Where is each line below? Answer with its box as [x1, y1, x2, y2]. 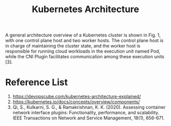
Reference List [5, 77, 68, 88]
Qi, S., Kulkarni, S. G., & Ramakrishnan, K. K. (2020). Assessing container [12, 104, 166, 110]
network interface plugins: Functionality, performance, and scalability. [12, 110, 159, 116]
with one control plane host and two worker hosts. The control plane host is [5, 37, 164, 44]
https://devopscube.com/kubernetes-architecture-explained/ [12, 94, 141, 100]
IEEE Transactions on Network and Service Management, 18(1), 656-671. [12, 115, 165, 121]
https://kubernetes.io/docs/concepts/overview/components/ [12, 99, 140, 105]
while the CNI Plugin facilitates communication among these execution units [5, 54, 164, 60]
